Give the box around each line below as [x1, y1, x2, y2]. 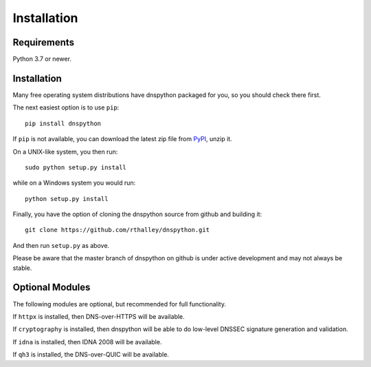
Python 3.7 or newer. [12, 55, 72, 63]
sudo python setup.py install [25, 163, 127, 171]
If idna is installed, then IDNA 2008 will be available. [12, 337, 162, 346]
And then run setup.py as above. [12, 241, 110, 249]
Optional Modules [12, 282, 91, 293]
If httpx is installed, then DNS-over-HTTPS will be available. [12, 312, 185, 320]
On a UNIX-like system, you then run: [12, 147, 118, 156]
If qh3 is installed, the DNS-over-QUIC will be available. [12, 350, 170, 359]
